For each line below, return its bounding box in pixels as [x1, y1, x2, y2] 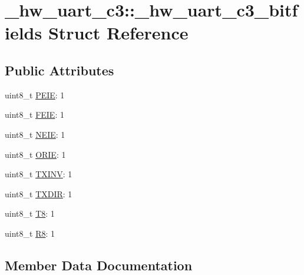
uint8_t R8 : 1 [5, 227, 55, 239]
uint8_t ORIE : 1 [5, 148, 66, 160]
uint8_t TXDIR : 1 [5, 187, 72, 200]
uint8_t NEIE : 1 [5, 128, 65, 140]
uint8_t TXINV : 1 [5, 168, 72, 180]
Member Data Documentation [5, 256, 193, 274]
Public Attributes [5, 61, 114, 79]
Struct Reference [48, 21, 189, 45]
